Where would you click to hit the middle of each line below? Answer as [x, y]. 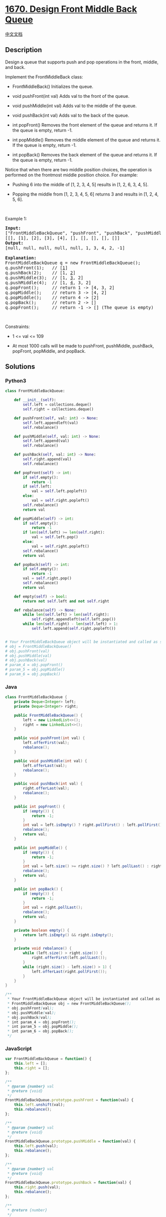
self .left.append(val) [46, 441]
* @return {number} [27, 1210]
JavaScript [19, 1049]
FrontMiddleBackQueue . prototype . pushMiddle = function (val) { [70, 1142]
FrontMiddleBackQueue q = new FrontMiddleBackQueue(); [73, 263]
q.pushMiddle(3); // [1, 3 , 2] [44, 277]
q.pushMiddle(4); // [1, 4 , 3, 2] [48, 282]
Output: [14, 243]
